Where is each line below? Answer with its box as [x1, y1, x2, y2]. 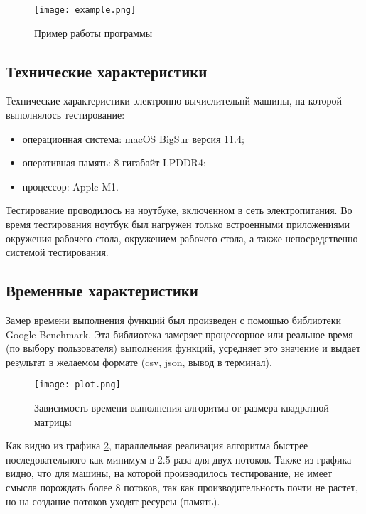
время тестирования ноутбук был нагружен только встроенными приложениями [6, 217, 350, 232]
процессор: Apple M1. [22, 178, 119, 193]
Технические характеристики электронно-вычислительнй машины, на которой [6, 93, 342, 108]
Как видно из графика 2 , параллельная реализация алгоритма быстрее [6, 438, 308, 453]
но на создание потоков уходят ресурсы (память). [6, 493, 220, 508]
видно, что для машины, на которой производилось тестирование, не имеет [6, 466, 333, 481]
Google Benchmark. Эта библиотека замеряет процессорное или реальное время [6, 326, 353, 341]
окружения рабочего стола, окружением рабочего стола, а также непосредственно [6, 230, 358, 245]
